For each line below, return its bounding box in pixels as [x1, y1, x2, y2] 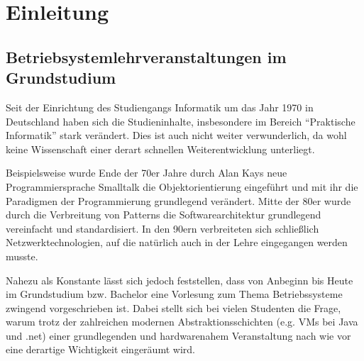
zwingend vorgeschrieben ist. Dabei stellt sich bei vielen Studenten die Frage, [6, 300, 341, 315]
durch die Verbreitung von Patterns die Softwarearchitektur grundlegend [6, 207, 321, 222]
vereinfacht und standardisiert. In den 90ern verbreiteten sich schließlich [6, 221, 319, 235]
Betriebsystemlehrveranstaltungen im [6, 45, 287, 67]
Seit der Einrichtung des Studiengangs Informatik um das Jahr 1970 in [6, 99, 314, 114]
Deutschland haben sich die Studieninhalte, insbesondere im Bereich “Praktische [6, 113, 355, 128]
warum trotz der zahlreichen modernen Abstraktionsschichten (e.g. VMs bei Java [6, 314, 358, 329]
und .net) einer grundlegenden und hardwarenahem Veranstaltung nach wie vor [6, 328, 351, 343]
